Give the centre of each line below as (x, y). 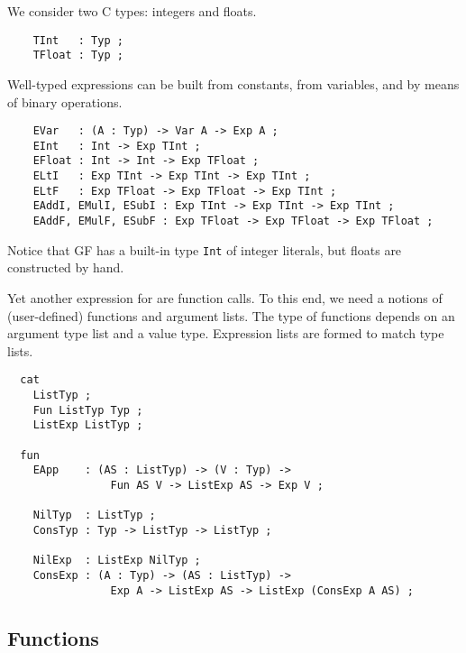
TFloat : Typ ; (78, 55)
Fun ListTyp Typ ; (88, 410)
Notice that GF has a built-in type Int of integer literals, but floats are (205, 249)
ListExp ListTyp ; (88, 425)
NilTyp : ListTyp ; (94, 515)
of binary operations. (65, 101)
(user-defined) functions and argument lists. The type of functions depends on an (231, 315)
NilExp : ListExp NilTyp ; (117, 561)
